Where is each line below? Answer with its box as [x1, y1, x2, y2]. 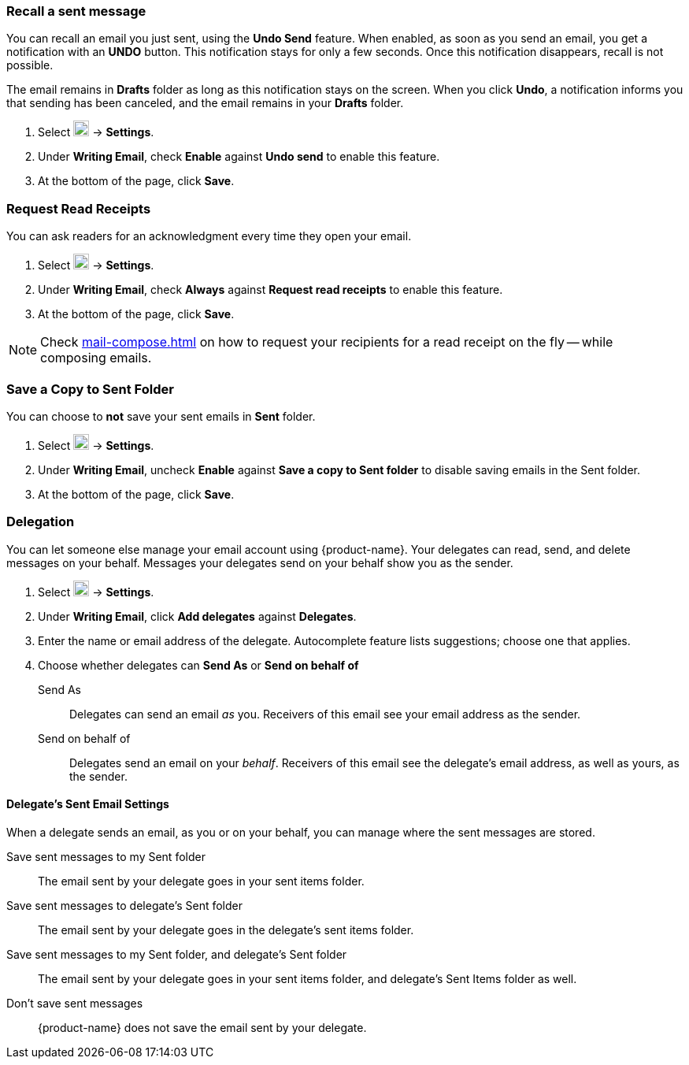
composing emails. [40, 350, 152, 366]
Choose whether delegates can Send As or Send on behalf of [38, 658, 359, 672]
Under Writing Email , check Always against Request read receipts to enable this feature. [38, 283, 503, 297]
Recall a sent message [6, 3, 146, 19]
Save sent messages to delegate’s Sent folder [6, 898, 243, 912]
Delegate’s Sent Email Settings [6, 797, 169, 811]
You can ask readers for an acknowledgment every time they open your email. [6, 229, 412, 243]
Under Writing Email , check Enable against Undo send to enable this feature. [38, 150, 440, 164]
